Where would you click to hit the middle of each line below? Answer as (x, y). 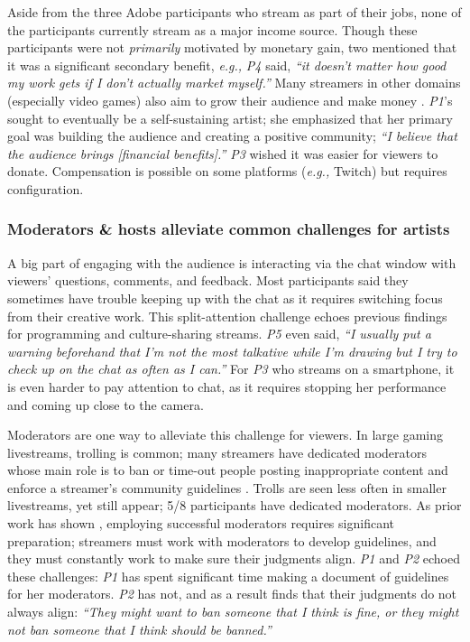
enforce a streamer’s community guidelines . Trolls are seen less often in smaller (227, 487)
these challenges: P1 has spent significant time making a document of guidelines (228, 576)
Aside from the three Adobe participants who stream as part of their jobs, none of (235, 12)
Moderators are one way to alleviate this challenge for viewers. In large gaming (226, 435)
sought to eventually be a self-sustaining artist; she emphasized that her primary (230, 118)
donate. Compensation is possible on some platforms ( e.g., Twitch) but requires (227, 171)
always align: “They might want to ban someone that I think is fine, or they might (233, 612)
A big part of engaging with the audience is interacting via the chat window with (232, 262)
